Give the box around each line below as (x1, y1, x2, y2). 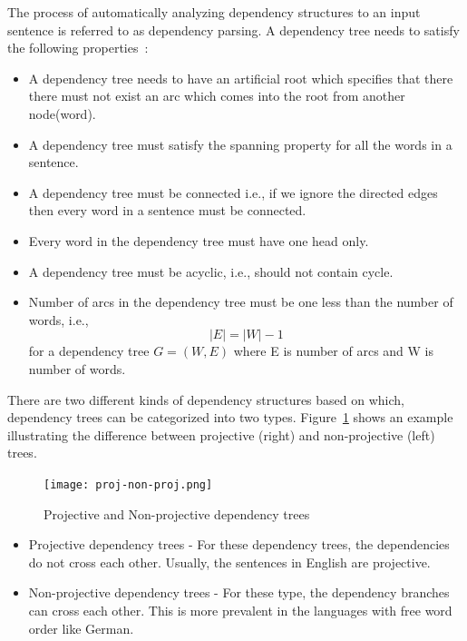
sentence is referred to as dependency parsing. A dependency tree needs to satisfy (7, 20, 460, 39)
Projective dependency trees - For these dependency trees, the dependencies (28, 535, 450, 554)
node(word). (28, 104, 96, 123)
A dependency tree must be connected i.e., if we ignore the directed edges (28, 182, 438, 202)
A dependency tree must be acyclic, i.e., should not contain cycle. (28, 261, 394, 281)
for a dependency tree (28, 341, 150, 360)
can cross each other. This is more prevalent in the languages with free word (28, 600, 452, 619)
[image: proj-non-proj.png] (44, 478, 213, 491)
